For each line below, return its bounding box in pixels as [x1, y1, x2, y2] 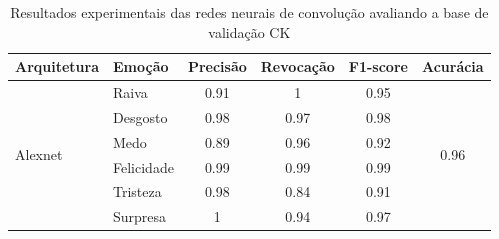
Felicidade [113, 156, 174, 177]
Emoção [113, 56, 169, 77]
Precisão [187, 56, 247, 77]
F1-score [348, 56, 408, 77]
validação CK [208, 21, 291, 42]
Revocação [260, 56, 335, 77]
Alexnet [15, 144, 63, 165]
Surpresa [113, 206, 167, 227]
